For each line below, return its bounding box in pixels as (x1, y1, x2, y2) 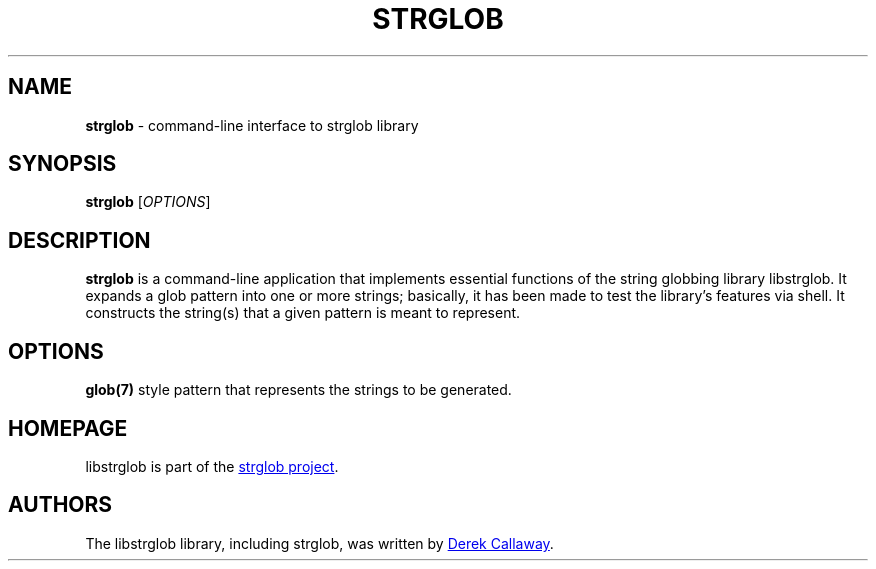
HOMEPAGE (8, 415, 128, 441)
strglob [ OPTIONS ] (85, 193, 211, 211)
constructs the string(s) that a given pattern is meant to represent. (85, 304, 521, 322)
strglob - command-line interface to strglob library (85, 116, 419, 134)
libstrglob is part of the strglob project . (85, 457, 339, 475)
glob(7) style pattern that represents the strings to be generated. (85, 381, 512, 399)
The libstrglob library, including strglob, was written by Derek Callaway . (85, 534, 554, 552)
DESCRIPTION (8, 227, 151, 253)
